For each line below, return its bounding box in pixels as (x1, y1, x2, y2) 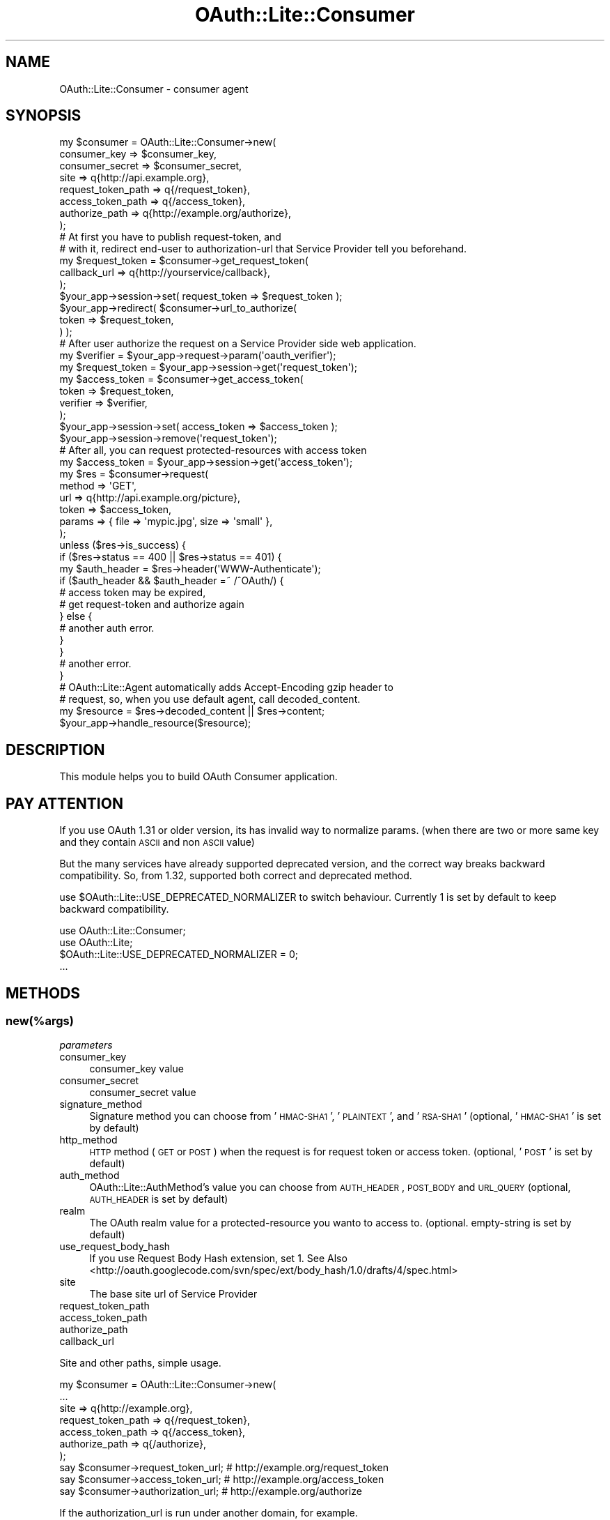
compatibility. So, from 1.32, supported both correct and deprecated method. (59, 869, 412, 882)
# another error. (59, 658, 132, 670)
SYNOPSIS (6, 107, 81, 125)
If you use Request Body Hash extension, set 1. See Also (89, 1252, 347, 1265)
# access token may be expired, (59, 586, 206, 599)
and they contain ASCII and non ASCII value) (59, 836, 255, 849)
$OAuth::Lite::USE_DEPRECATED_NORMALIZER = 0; (59, 948, 298, 961)
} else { (59, 610, 93, 623)
